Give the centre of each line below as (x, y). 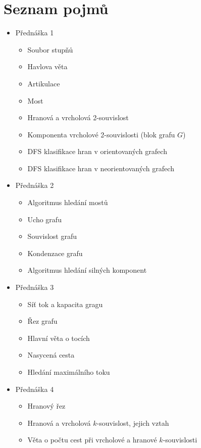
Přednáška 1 (35, 33)
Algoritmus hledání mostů (68, 202)
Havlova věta (47, 66)
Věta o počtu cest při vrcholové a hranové (92, 440)
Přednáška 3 (35, 287)
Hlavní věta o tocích (59, 338)
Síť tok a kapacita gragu (65, 304)
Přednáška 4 (35, 389)
